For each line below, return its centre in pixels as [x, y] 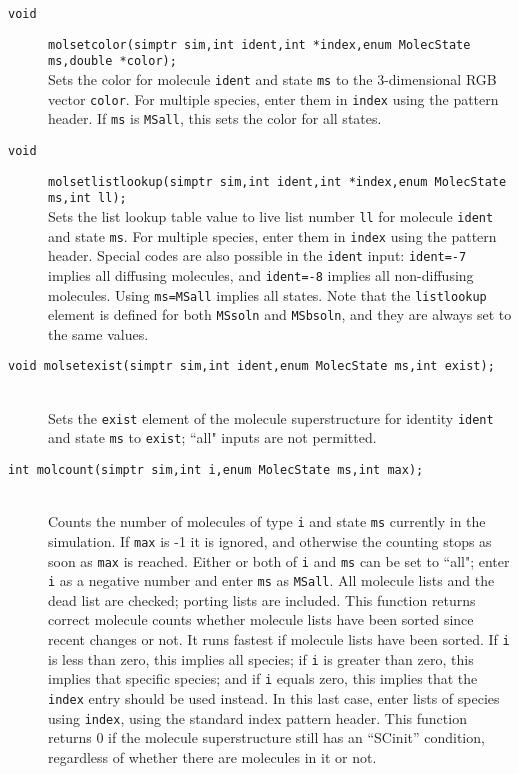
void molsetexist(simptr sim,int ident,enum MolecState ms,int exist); [251, 366]
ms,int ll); [87, 198]
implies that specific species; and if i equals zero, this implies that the [263, 678]
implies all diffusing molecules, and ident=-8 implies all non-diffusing [261, 274]
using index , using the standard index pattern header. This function [257, 717]
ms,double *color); [112, 61]
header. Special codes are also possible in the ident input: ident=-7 [257, 255]
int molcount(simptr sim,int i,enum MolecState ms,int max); [216, 470]
